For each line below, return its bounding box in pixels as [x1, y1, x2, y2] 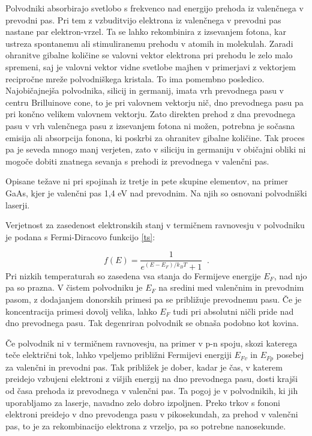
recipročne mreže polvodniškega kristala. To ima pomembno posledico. [5, 72, 265, 85]
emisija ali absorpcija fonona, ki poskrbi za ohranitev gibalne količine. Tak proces [5, 131, 305, 144]
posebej [276, 348, 304, 361]
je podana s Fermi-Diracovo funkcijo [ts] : [5, 230, 155, 243]
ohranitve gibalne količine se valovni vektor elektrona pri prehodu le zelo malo [5, 49, 293, 61]
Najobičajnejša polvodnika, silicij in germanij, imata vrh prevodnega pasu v [5, 84, 284, 97]
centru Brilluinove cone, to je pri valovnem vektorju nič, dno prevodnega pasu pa [5, 95, 304, 108]
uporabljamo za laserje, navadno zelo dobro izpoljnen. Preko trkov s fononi [5, 396, 280, 408]
